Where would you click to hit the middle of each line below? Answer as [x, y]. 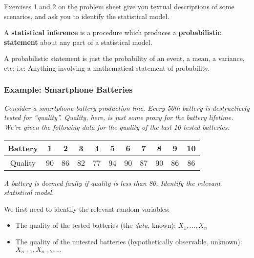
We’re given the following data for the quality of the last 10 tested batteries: [117, 127]
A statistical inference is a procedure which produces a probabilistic [113, 32]
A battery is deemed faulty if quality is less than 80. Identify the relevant [112, 183]
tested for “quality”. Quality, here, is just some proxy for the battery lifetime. [119, 117]
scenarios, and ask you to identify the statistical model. [87, 16]
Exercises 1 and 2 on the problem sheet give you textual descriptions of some [119, 6]
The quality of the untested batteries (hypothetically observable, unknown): [129, 241]
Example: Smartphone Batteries [68, 89]
